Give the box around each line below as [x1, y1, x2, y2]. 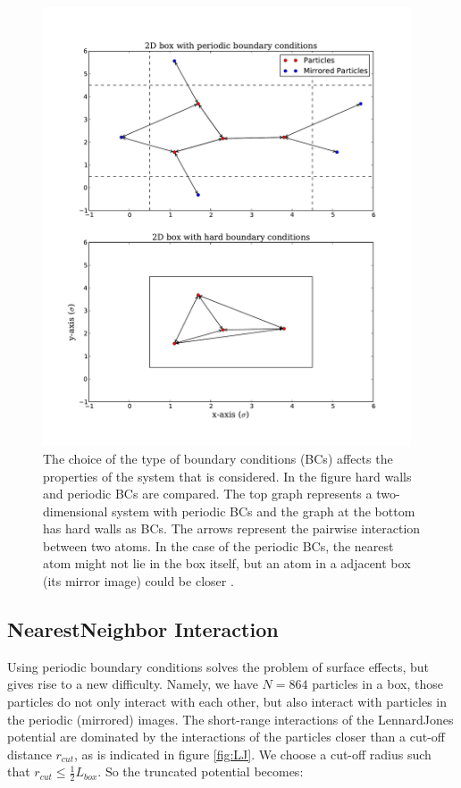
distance [7, 744, 52, 763]
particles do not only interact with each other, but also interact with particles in [7, 692, 447, 711]
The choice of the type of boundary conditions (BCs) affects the [43, 448, 393, 467]
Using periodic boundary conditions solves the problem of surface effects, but [7, 657, 429, 675]
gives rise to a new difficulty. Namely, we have [7, 675, 258, 693]
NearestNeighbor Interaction [7, 616, 279, 643]
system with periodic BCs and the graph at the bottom [112, 501, 415, 520]
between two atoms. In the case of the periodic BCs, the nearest [43, 536, 394, 555]
